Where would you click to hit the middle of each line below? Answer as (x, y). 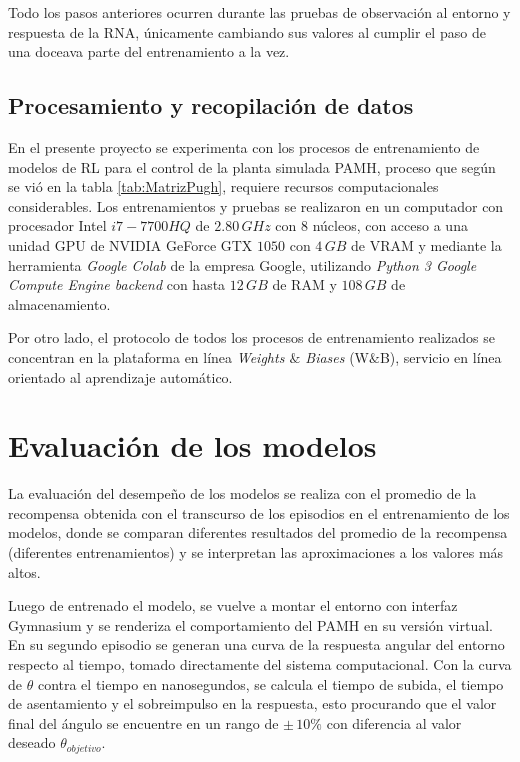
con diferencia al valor (394, 722)
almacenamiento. (59, 303)
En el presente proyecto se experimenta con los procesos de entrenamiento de (244, 146)
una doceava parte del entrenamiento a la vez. (149, 51)
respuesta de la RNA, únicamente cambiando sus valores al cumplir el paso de (247, 31)
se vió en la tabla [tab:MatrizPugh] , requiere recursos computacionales (223, 186)
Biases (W (337, 356)
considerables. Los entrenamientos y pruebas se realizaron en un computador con (256, 205)
